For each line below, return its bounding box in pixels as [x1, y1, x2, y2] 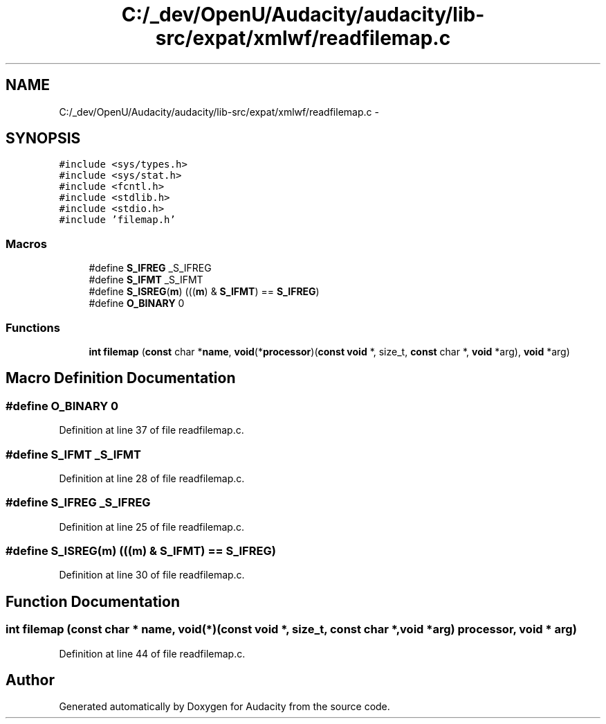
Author [6, 671, 55, 689]
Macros [6, 236, 47, 251]
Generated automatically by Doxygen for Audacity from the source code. [59, 700, 390, 713]
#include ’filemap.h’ [59, 214, 176, 226]
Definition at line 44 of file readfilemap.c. [59, 647, 246, 660]
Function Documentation [6, 592, 180, 610]
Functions [6, 320, 60, 335]
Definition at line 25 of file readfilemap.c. [59, 520, 245, 533]
